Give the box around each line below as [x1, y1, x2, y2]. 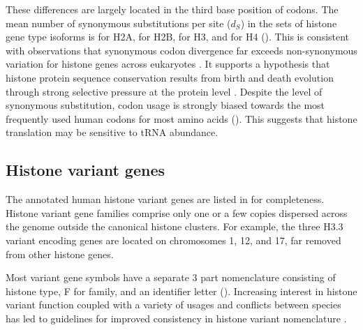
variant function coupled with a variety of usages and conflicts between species [6, 297, 341, 312]
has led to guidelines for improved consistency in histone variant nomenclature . [6, 310, 347, 325]
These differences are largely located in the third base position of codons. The [6, 2, 339, 16]
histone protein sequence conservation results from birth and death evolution [6, 70, 334, 84]
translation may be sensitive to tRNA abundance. [6, 125, 218, 140]
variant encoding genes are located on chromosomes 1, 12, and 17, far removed [6, 232, 341, 247]
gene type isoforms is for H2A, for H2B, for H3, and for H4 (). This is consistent [6, 29, 350, 44]
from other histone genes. [6, 246, 114, 261]
